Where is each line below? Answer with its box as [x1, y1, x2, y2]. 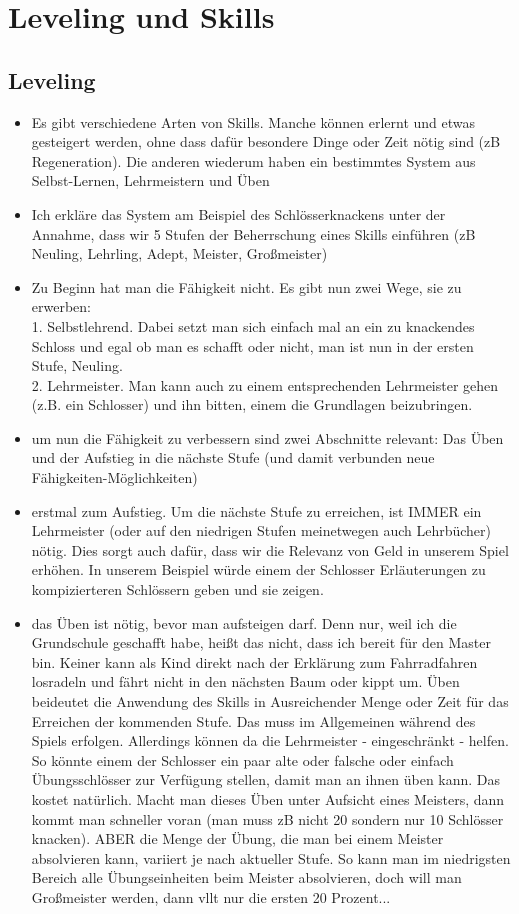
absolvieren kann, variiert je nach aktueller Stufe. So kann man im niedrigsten [31, 847, 511, 868]
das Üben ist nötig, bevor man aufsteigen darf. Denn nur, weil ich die [31, 612, 457, 633]
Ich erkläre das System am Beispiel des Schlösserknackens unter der [31, 203, 446, 224]
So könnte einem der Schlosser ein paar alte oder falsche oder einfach [31, 749, 454, 770]
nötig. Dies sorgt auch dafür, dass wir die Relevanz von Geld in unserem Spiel [31, 539, 509, 560]
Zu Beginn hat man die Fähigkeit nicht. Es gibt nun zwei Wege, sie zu [31, 276, 462, 297]
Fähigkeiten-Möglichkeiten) [31, 467, 198, 488]
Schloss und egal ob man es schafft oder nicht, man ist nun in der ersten [31, 335, 474, 356]
